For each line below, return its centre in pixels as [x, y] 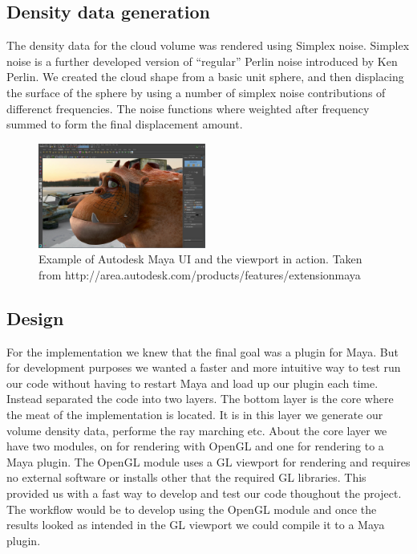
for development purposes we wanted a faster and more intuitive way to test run [204, 367]
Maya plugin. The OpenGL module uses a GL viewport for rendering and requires [208, 461]
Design [35, 318]
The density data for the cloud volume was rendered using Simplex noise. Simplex [208, 45]
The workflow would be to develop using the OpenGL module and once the [192, 509]
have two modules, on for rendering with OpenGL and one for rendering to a [195, 446]
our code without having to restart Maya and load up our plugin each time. [192, 383]
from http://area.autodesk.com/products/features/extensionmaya [200, 274]
